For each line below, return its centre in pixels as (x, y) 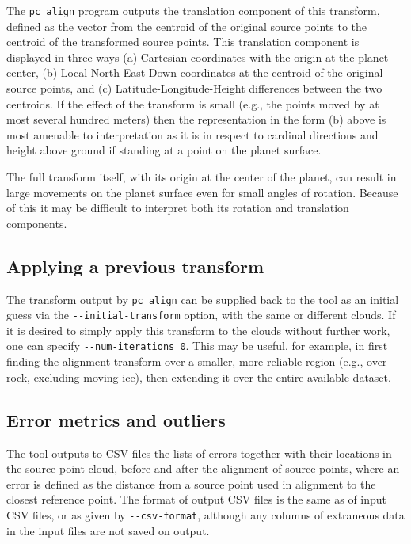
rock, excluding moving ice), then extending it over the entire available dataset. (199, 377)
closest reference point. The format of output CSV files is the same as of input (197, 499)
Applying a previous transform (135, 266)
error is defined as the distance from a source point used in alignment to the (191, 483)
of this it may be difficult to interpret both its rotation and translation (178, 208)
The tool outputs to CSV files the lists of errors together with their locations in (199, 453)
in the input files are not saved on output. (108, 530)
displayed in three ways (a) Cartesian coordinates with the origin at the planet (198, 57)
